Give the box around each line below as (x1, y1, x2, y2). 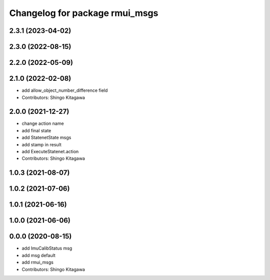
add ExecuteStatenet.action (21, 148, 79, 154)
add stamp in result (21, 141, 62, 147)
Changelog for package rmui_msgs (9, 7, 158, 18)
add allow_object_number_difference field (21, 87, 108, 93)
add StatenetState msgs (21, 135, 71, 141)
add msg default (21, 252, 56, 258)
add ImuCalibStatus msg (21, 245, 72, 252)
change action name (21, 120, 64, 127)
